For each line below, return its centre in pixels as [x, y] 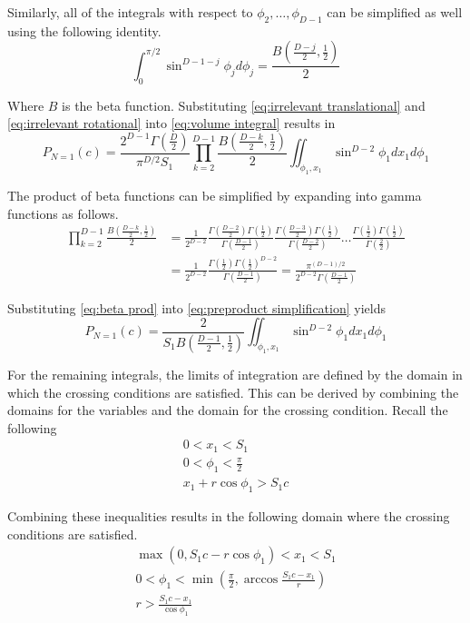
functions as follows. [63, 213]
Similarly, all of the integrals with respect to [130, 12]
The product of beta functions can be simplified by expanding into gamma [215, 195]
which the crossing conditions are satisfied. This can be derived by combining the [233, 392]
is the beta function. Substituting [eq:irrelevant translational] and [244, 105]
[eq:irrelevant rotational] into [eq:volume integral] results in [171, 123]
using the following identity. [84, 30]
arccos [261, 580]
